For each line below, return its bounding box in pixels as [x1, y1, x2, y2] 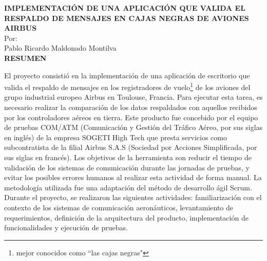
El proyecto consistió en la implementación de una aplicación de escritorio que [4, 70, 250, 80]
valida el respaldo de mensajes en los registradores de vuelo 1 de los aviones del [4, 80, 251, 92]
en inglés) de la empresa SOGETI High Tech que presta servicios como [4, 132, 227, 142]
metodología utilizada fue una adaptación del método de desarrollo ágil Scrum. [4, 182, 252, 192]
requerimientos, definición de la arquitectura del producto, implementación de [4, 212, 249, 223]
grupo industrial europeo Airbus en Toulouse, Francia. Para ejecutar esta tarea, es [4, 92, 263, 102]
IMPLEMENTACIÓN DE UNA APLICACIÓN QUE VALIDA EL [4, 3, 245, 13]
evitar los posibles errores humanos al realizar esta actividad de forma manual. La [4, 172, 262, 183]
